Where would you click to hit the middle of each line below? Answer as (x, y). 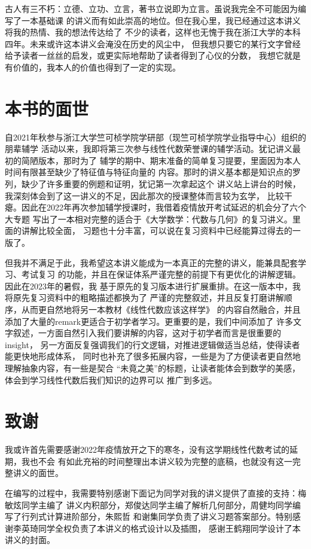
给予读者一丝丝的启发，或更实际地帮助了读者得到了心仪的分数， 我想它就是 (153, 55)
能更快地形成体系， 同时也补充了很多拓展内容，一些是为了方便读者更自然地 (153, 356)
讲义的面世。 (38, 473)
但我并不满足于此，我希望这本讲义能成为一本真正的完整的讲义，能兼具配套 (151, 262)
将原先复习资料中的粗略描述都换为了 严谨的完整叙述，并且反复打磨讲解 (144, 298)
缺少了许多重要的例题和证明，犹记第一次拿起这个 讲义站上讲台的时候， (161, 184)
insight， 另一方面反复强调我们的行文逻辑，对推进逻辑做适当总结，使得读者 (153, 344)
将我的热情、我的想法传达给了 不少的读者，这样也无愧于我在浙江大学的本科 (153, 32)
